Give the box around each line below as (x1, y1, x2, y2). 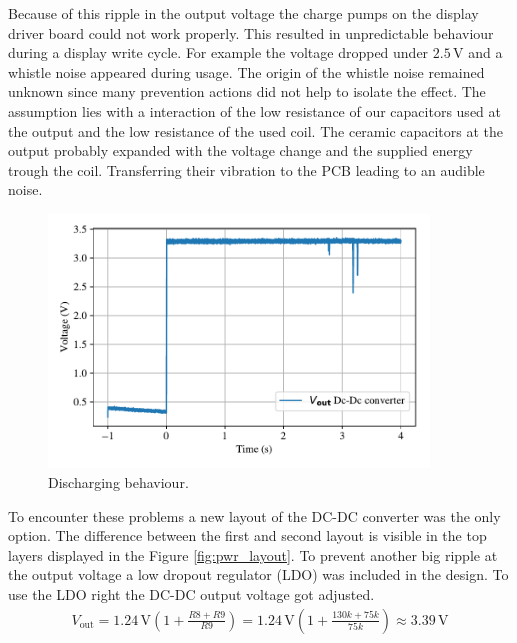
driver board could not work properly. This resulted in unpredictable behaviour (8, 22, 494, 43)
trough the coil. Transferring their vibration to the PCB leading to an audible (8, 159, 485, 180)
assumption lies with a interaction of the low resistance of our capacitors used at (8, 100, 501, 121)
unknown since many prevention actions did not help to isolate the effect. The (8, 81, 486, 102)
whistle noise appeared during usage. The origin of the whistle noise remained (8, 61, 485, 82)
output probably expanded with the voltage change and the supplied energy (8, 140, 473, 161)
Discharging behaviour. (48, 471, 189, 492)
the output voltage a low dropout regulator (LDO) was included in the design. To (8, 564, 509, 585)
